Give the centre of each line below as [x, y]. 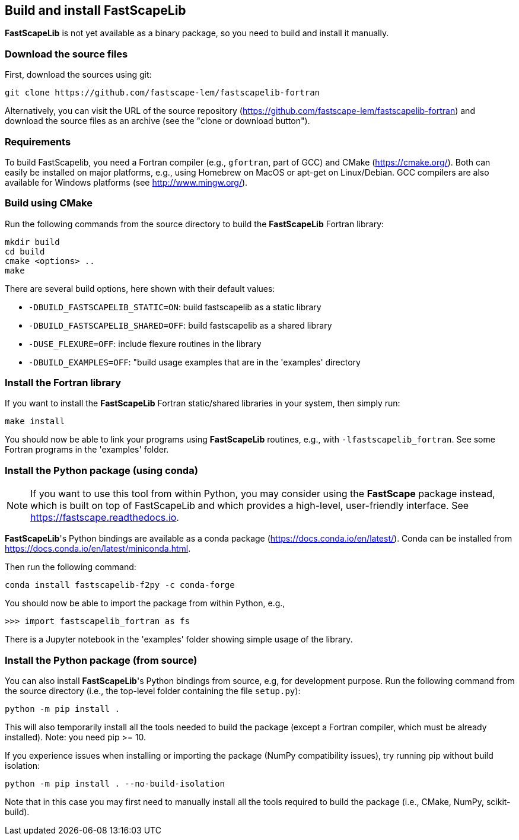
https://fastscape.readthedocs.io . [105, 518]
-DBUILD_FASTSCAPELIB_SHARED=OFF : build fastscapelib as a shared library [180, 325]
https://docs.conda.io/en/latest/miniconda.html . [98, 549]
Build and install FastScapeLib [95, 10]
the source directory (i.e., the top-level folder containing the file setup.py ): [153, 691]
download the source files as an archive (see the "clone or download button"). [157, 121]
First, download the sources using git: [78, 75]
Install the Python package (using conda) [101, 470]
